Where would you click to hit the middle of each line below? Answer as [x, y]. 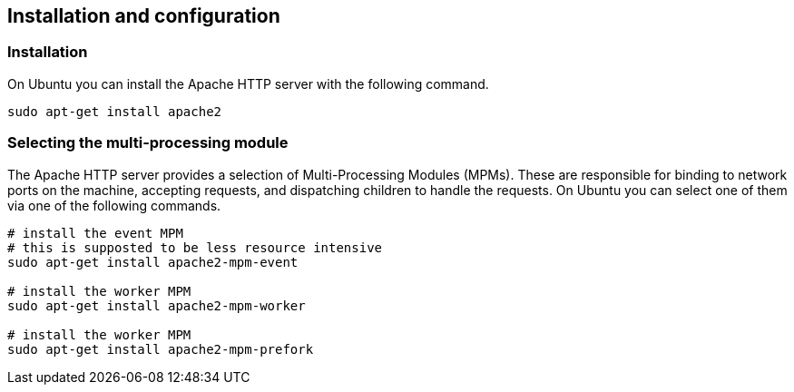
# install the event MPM [95, 233]
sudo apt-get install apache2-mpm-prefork [161, 349]
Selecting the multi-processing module [148, 143]
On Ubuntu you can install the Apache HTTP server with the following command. [248, 83]
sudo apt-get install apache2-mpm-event [153, 262]
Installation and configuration [144, 16]
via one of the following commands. [114, 205]
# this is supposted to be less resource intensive [195, 247]
